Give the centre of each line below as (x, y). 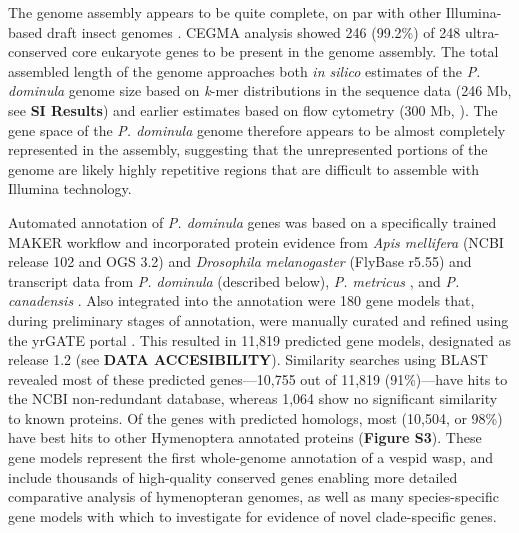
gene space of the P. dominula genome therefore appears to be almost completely (257, 129)
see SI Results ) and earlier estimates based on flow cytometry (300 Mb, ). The (253, 109)
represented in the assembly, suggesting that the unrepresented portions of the (248, 149)
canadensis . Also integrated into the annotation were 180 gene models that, (241, 300)
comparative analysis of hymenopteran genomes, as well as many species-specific (254, 496)
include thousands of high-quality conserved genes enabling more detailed (233, 476)
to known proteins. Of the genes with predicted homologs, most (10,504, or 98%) (255, 417)
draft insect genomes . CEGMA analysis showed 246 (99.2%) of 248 (253, 31)
